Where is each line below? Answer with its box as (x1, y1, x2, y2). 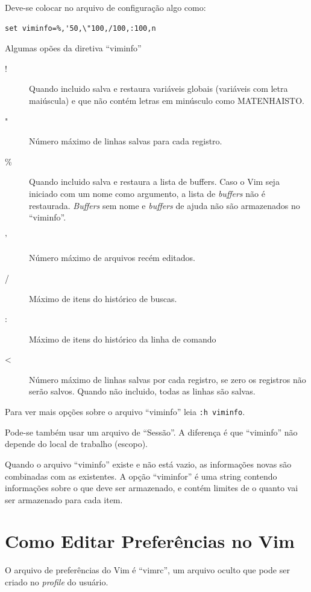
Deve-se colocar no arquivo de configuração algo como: (5, 1, 206, 13)
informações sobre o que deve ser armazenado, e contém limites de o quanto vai (5, 481, 298, 494)
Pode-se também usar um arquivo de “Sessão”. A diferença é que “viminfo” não (5, 425, 298, 438)
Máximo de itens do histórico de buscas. (29, 292, 177, 304)
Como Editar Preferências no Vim (5, 529, 295, 553)
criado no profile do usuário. (5, 576, 108, 588)
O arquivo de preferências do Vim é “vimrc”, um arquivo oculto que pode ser (5, 564, 290, 576)
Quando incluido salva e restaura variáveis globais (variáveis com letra (29, 82, 288, 95)
